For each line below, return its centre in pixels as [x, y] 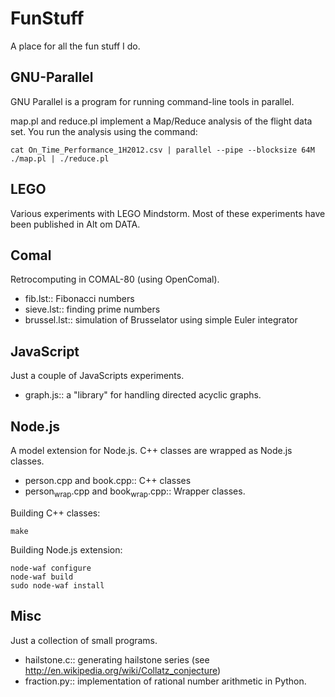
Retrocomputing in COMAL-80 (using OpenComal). [115, 279]
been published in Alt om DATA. [75, 224]
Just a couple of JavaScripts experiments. [97, 376]
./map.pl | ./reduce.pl [60, 158]
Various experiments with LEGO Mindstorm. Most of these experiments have [168, 213]
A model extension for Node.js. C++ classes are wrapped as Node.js [151, 450]
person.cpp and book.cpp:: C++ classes [108, 480]
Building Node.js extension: [66, 549]
